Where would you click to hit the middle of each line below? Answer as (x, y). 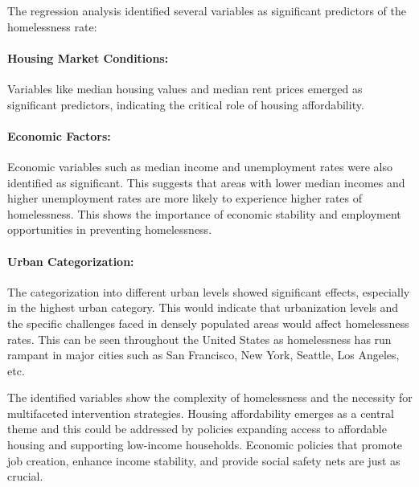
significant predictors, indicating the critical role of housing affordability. (186, 104)
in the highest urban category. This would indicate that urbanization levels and (203, 307)
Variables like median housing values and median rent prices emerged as (185, 88)
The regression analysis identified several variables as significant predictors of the (207, 10)
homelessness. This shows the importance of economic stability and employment (204, 213)
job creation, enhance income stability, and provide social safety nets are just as (204, 460)
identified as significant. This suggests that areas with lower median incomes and (206, 182)
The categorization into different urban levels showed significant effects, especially (209, 291)
